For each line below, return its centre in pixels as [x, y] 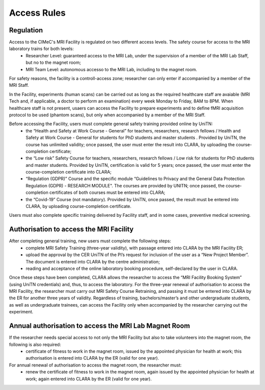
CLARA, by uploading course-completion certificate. [79, 207]
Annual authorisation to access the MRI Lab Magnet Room [100, 326]
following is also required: [35, 344]
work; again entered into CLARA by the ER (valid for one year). [89, 379]
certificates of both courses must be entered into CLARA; [107, 193]
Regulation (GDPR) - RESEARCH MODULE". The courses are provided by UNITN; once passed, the [125, 185]
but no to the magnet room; [53, 63]
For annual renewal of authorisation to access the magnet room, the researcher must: [95, 365]
